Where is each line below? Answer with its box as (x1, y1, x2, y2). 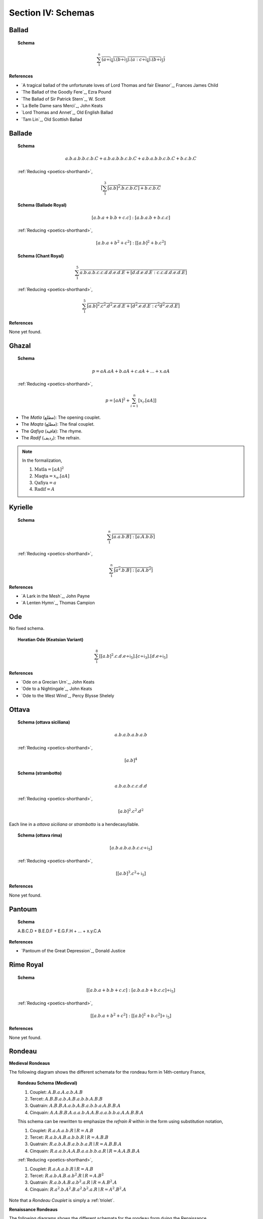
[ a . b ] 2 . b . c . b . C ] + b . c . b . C (107, 184, 161, 191)
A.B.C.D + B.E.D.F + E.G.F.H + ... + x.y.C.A (18, 928, 101, 934)
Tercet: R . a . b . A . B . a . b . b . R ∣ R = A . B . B (30, 1134, 109, 1140)
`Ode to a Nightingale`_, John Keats (21, 686, 93, 692)
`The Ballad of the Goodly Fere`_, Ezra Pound (21, 89, 112, 95)
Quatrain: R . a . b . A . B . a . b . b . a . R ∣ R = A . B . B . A (30, 1141, 122, 1147)
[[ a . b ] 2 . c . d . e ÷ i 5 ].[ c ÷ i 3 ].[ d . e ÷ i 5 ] (99, 652, 168, 660)
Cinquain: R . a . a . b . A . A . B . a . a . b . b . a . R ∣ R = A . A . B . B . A (30, 1148, 140, 1154)
